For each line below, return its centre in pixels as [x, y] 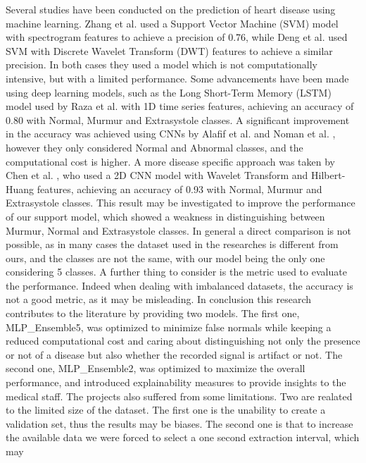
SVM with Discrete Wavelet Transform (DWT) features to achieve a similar [169, 50]
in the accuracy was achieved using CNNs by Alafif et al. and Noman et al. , [171, 134]
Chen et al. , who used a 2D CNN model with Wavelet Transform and [157, 175]
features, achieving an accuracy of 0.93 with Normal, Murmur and [179, 189]
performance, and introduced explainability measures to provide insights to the [176, 382]
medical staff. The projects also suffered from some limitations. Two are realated [179, 396]
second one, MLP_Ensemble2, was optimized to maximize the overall [156, 368]
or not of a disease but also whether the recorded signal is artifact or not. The [174, 354]
